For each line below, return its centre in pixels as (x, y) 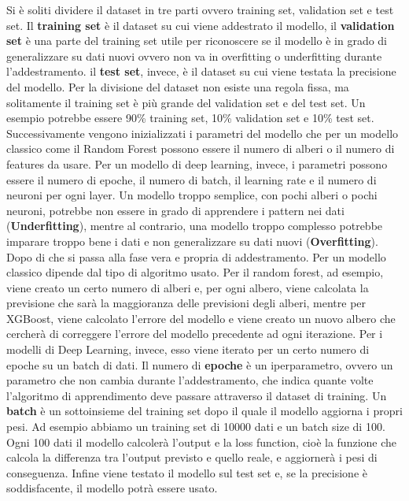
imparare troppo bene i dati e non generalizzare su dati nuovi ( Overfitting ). (192, 241)
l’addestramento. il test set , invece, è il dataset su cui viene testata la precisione (201, 71)
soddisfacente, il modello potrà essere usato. (112, 488)
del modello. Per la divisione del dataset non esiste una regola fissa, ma (178, 86)
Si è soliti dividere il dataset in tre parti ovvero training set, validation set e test (200, 9)
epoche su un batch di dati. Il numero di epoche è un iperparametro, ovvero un (200, 364)
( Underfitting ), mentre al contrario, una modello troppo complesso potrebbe (195, 226)
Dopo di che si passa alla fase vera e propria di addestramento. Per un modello (196, 256)
